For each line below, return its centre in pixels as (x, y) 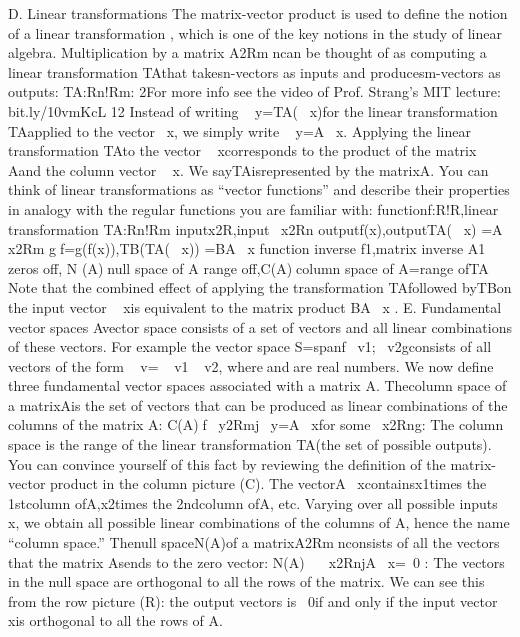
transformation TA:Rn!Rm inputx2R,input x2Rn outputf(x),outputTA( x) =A (255, 228)
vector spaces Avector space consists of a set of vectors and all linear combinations (260, 326)
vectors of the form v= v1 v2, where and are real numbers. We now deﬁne (251, 365)
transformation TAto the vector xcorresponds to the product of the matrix (242, 150)
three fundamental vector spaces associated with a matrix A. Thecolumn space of (257, 385)
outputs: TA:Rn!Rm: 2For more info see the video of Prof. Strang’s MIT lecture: (254, 91)
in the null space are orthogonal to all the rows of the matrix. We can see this (246, 581)
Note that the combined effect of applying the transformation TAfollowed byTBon (260, 287)
